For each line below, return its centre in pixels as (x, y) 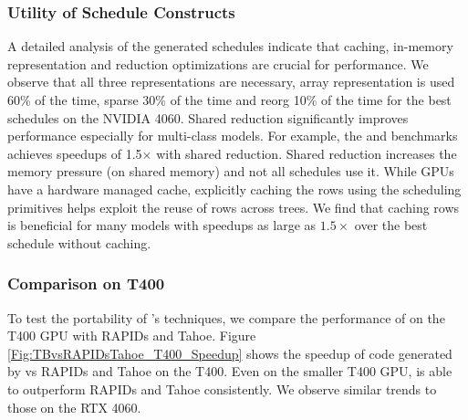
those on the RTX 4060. (74, 407)
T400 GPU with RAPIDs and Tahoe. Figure (132, 336)
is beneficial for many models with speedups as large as (162, 225)
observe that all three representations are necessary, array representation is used (231, 82)
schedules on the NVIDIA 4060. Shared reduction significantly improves (208, 117)
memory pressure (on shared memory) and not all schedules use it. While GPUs (231, 171)
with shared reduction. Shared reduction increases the (307, 153)
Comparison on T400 (86, 283)
